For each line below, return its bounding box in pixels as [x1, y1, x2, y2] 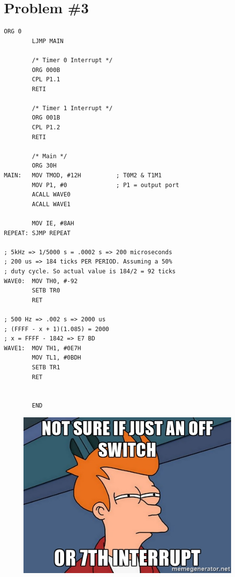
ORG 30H [32, 162, 57, 169]
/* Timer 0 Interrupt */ [32, 56, 113, 64]
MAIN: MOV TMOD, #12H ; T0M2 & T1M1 [4, 172, 162, 179]
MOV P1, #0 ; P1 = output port [32, 181, 179, 189]
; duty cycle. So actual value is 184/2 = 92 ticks [4, 267, 176, 275]
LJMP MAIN [32, 37, 64, 45]
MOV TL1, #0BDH [32, 354, 81, 361]
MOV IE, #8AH [32, 220, 74, 227]
